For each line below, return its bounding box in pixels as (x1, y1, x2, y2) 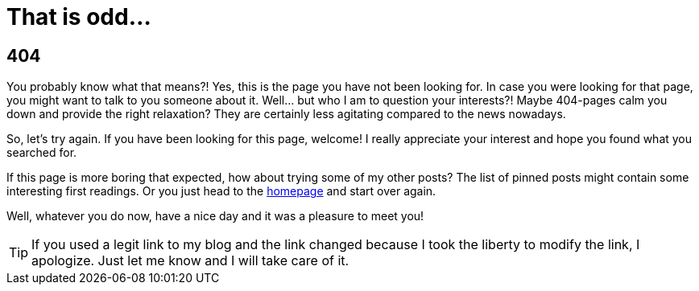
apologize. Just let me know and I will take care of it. (31, 252, 349, 269)
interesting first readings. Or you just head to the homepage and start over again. (6, 184, 436, 199)
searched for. (6, 145, 77, 160)
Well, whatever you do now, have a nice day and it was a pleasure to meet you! (6, 209, 424, 223)
